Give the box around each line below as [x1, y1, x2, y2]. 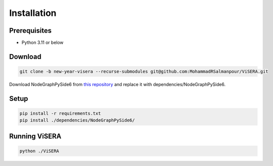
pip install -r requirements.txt [19, 111, 101, 116]
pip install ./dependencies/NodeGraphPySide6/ [19, 117, 135, 123]
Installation [9, 7, 57, 18]
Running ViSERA [9, 132, 62, 140]
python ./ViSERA [19, 148, 60, 154]
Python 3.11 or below [21, 40, 64, 46]
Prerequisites [9, 26, 52, 35]
